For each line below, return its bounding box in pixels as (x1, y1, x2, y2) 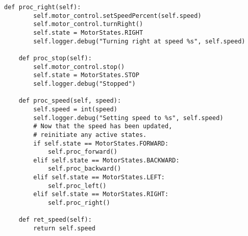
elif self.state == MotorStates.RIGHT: (33, 191, 169, 198)
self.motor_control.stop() (33, 63, 125, 70)
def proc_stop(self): (18, 54, 92, 62)
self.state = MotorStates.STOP (33, 72, 139, 79)
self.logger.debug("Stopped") (33, 80, 136, 87)
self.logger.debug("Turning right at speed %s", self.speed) (33, 37, 245, 45)
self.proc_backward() (47, 165, 121, 173)
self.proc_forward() (47, 148, 117, 156)
